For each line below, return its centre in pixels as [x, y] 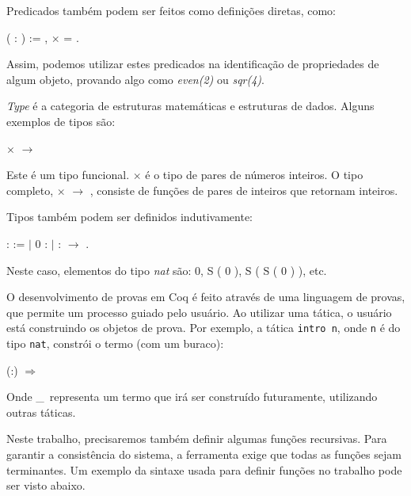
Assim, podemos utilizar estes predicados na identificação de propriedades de [193, 64]
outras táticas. [41, 412]
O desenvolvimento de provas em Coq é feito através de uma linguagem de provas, [206, 297]
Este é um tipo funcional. [68, 175]
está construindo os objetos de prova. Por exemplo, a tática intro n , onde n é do [204, 328]
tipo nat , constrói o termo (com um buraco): [115, 343]
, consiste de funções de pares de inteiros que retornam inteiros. [244, 190]
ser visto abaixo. [46, 485]
